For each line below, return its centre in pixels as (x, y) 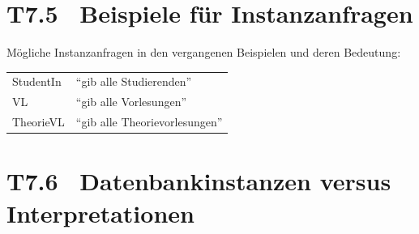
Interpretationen (100, 213)
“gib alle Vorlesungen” (131, 102)
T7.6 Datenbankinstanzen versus (199, 181)
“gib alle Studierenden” (134, 81)
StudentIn (37, 81)
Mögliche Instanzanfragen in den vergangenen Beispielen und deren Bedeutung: (204, 52)
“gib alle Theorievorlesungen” (149, 122)
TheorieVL (38, 122)
